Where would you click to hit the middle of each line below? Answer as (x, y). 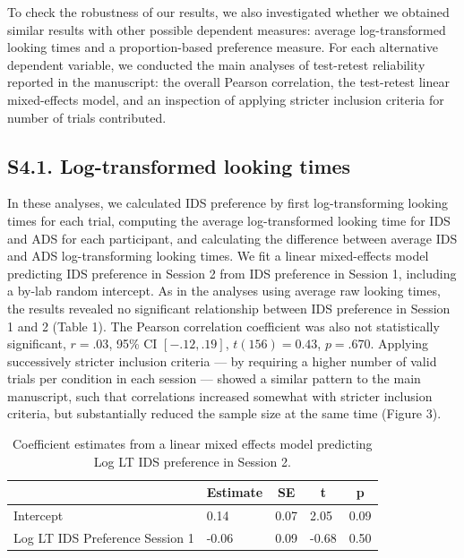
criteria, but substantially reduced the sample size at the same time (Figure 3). (224, 413)
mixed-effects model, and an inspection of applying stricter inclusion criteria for (226, 99)
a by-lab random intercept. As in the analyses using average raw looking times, (224, 291)
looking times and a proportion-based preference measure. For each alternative (223, 47)
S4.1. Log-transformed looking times (179, 165)
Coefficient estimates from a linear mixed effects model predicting (192, 444)
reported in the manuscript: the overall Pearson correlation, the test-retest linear (228, 82)
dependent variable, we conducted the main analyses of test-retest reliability (216, 64)
